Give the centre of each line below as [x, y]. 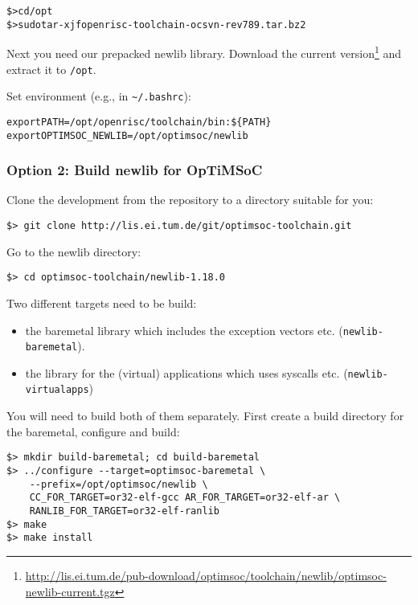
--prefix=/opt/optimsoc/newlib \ [119, 484]
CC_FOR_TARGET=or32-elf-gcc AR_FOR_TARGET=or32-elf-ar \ [185, 498]
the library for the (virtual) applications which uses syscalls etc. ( [186, 372]
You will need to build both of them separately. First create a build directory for [205, 416]
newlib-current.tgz [70, 591]
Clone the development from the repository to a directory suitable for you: [190, 200]
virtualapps [57, 390]
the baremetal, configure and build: [93, 431]
